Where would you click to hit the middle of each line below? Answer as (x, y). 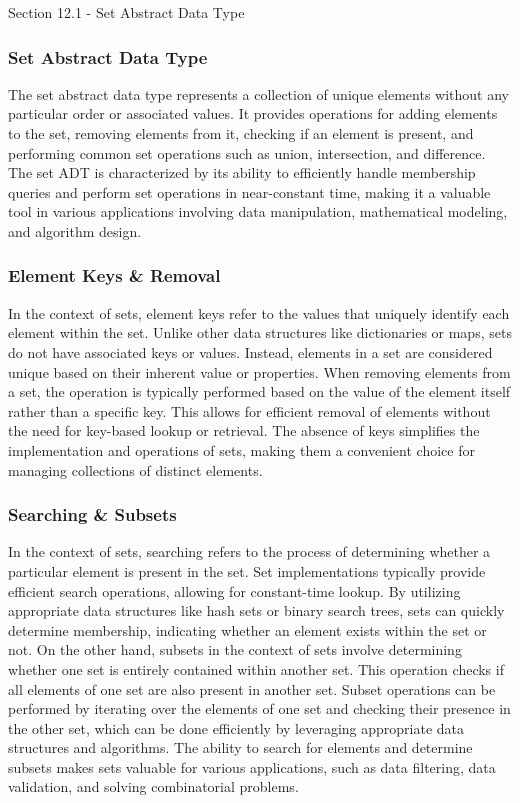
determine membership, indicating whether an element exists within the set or (247, 629)
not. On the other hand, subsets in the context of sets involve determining (235, 649)
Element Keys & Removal (114, 275)
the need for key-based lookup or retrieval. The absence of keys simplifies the (244, 430)
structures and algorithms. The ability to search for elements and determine (240, 747)
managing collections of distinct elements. (135, 469)
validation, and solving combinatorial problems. (153, 786)
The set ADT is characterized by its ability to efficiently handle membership (242, 172)
